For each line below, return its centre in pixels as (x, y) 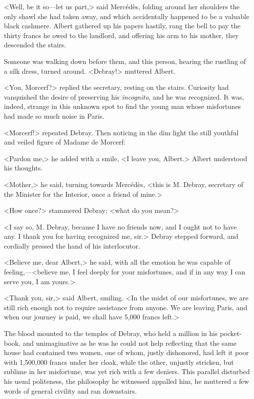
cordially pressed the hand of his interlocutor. (72, 245)
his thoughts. (23, 168)
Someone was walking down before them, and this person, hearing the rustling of (125, 61)
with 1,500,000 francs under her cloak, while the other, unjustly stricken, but (119, 362)
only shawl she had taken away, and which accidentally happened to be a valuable (127, 16)
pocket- (231, 333)
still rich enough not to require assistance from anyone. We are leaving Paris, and (126, 307)
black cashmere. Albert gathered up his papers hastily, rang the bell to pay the (122, 26)
